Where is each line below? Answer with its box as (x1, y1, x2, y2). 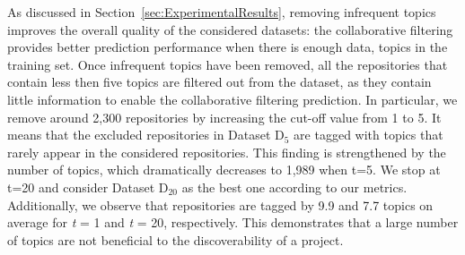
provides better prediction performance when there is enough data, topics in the (7, 38, 448, 56)
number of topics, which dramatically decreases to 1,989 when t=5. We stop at (7, 160, 441, 179)
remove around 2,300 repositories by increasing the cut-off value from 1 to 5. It (7, 107, 442, 126)
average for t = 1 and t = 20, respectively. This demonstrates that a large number (7, 213, 459, 232)
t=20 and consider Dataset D (7, 177, 169, 196)
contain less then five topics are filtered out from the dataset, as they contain (7, 72, 432, 91)
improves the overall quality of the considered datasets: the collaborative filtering (7, 20, 453, 38)
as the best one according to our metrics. (181, 177, 408, 196)
